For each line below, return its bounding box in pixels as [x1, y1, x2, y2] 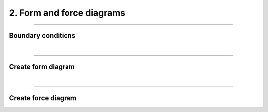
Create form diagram [9, 62, 75, 71]
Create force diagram [9, 94, 77, 102]
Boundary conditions [9, 31, 76, 40]
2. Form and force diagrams [9, 7, 126, 18]
